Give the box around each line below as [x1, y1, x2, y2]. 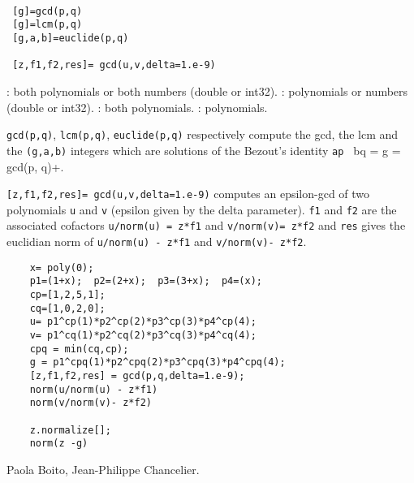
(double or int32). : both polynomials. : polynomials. [6, 98, 268, 115]
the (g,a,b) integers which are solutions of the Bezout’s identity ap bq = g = [6, 141, 401, 158]
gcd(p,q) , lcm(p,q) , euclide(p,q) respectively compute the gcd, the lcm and [6, 126, 399, 143]
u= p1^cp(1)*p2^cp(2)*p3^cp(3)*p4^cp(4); [29, 316, 257, 328]
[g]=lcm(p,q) [12, 19, 83, 31]
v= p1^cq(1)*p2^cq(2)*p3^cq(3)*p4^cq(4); [29, 330, 257, 342]
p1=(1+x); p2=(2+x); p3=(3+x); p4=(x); [29, 275, 262, 287]
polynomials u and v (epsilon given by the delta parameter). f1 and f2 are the [6, 201, 397, 218]
